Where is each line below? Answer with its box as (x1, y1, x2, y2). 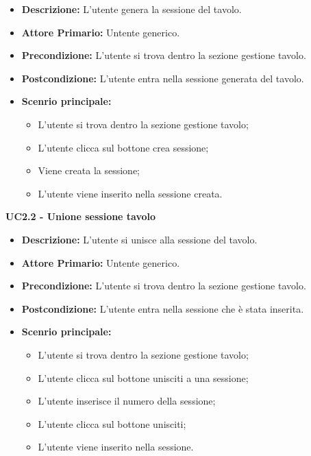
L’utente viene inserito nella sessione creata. (38, 186, 223, 200)
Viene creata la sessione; (38, 163, 140, 178)
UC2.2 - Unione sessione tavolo (5, 209, 156, 224)
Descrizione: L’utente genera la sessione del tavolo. (21, 2, 242, 16)
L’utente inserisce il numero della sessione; (38, 394, 216, 408)
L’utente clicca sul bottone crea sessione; (38, 140, 209, 154)
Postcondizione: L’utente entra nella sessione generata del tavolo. (21, 71, 304, 85)
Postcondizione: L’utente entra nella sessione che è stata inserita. (21, 301, 304, 315)
